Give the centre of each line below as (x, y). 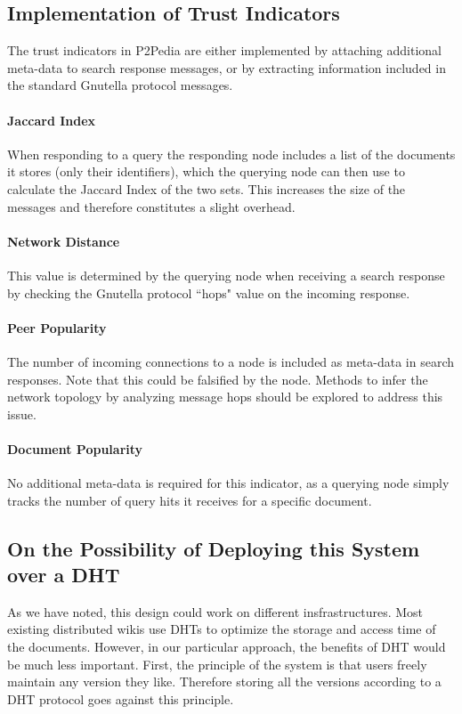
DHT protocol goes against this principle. (121, 698)
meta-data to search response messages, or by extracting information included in (227, 67)
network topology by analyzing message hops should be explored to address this (225, 397)
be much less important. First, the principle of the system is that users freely (217, 664)
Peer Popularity (57, 327)
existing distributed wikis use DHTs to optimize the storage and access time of (222, 629)
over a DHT (64, 575)
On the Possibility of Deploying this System (214, 548)
